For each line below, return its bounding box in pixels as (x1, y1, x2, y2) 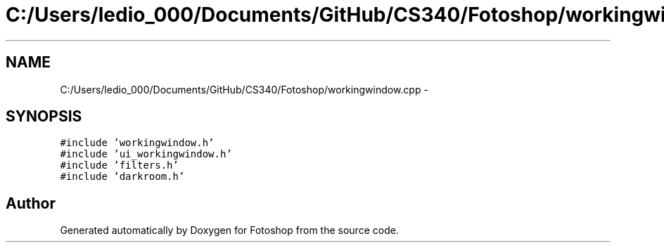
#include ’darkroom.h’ (60, 171, 185, 183)
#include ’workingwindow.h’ (60, 137, 215, 149)
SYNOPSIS (6, 107, 82, 126)
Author (6, 194, 56, 212)
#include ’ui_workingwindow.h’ (60, 148, 232, 160)
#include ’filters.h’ (60, 159, 179, 171)
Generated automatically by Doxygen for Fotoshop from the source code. (60, 224, 399, 237)
